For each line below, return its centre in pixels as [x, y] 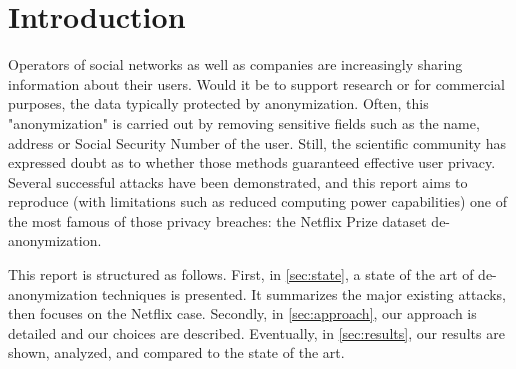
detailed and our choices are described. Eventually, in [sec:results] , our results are [256, 332]
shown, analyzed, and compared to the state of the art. [176, 352]
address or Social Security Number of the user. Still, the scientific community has [257, 142]
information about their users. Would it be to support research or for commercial [256, 83]
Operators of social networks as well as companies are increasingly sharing [235, 64]
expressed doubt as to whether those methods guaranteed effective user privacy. [252, 162]
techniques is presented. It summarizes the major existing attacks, [304, 293]
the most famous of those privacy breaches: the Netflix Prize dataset [217, 220]
